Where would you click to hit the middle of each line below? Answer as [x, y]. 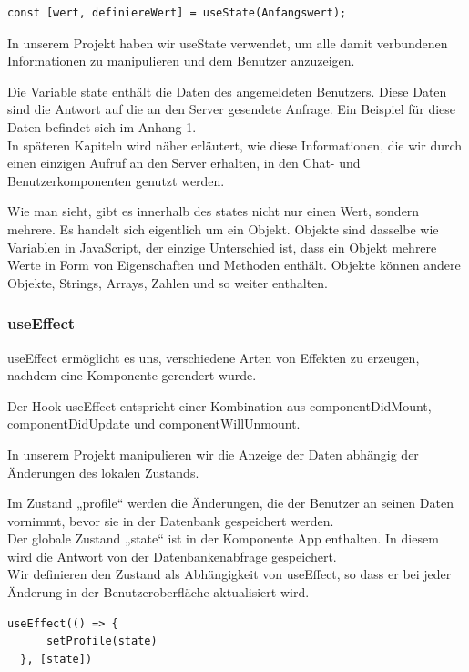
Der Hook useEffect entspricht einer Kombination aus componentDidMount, [219, 405]
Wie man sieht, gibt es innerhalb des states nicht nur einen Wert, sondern [214, 211]
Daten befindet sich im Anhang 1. [102, 126]
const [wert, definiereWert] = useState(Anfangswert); [177, 13]
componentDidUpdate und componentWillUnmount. [154, 424]
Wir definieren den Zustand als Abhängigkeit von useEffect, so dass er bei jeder [229, 574]
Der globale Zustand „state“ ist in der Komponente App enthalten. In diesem [223, 538]
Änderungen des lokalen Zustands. [103, 472]
